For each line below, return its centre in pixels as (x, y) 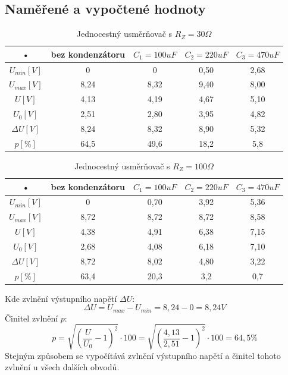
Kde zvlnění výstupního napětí (61, 298)
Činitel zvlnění (32, 318)
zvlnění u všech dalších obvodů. (62, 367)
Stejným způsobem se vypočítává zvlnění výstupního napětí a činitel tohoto (143, 355)
